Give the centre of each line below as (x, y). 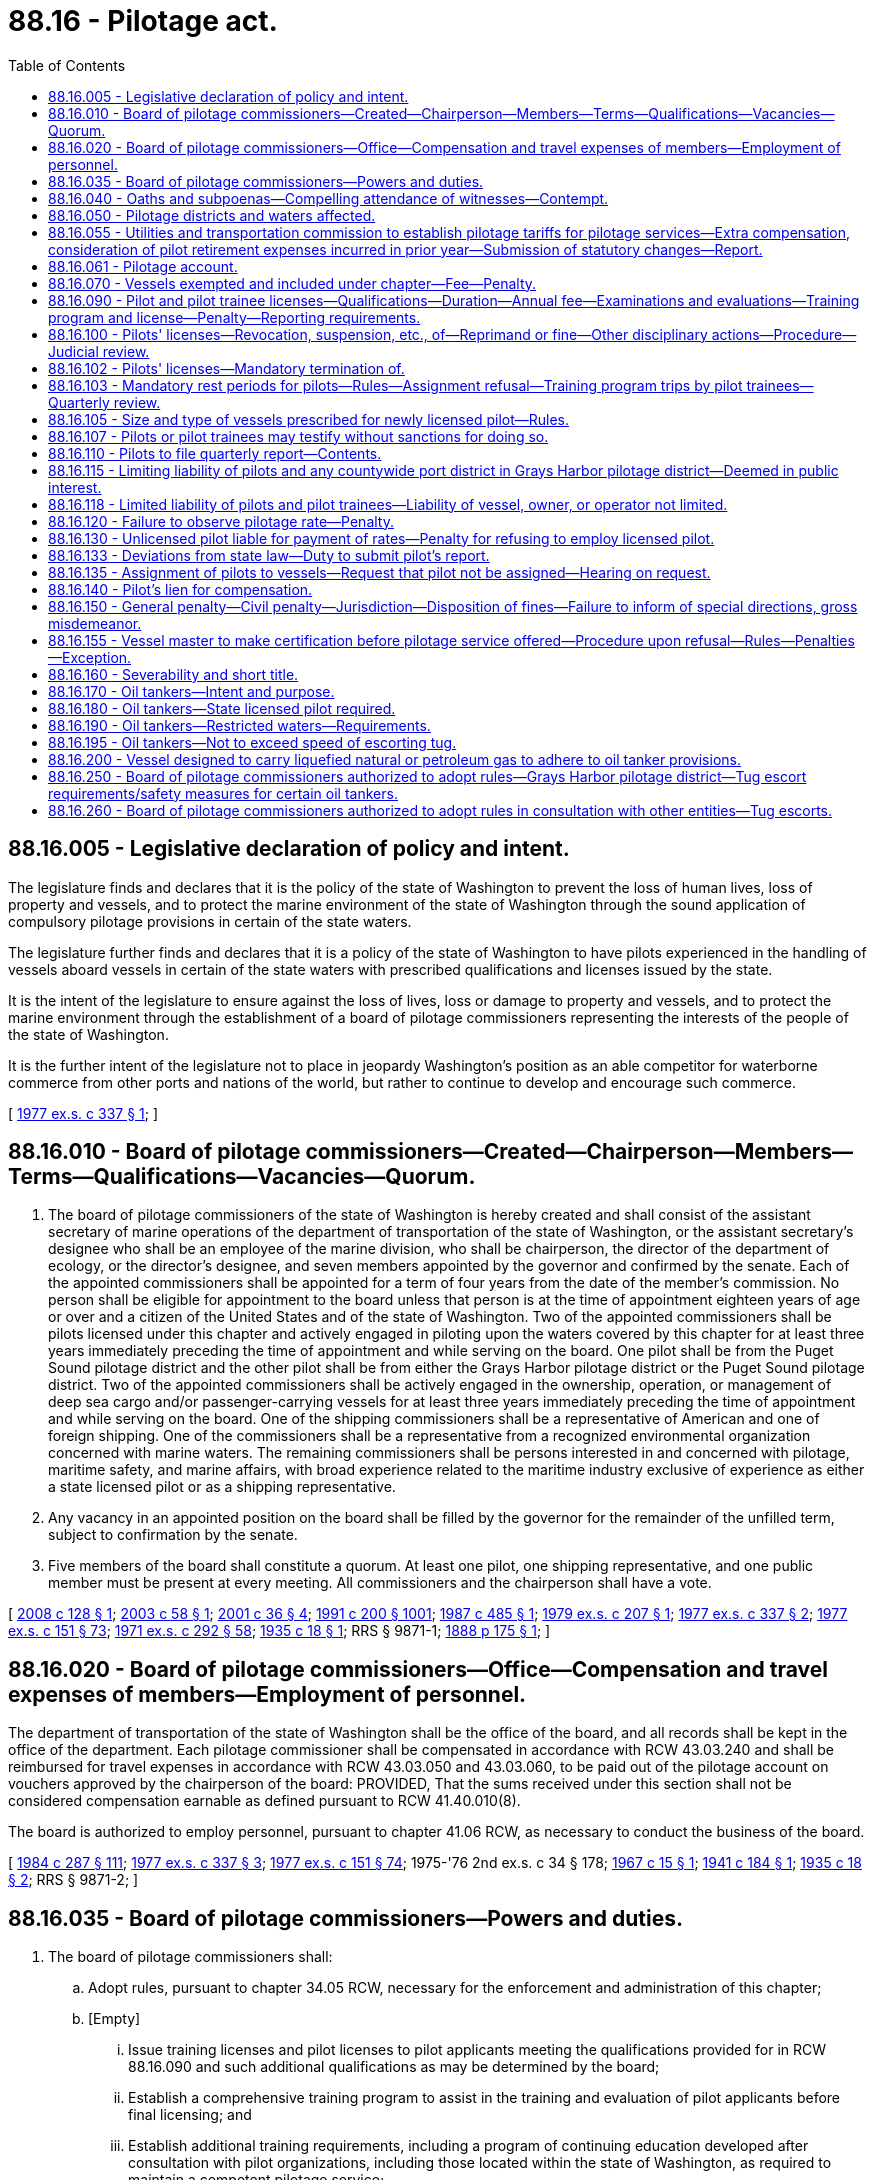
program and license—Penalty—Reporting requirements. (234, 317)
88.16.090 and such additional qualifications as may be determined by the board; (394, 2067)
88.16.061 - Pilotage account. (143, 266)
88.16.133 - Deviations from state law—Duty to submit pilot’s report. (269, 555)
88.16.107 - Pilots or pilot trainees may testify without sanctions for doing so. (298, 436)
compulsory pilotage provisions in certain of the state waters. (210, 921)
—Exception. (90, 657)
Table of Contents (67, 65)
